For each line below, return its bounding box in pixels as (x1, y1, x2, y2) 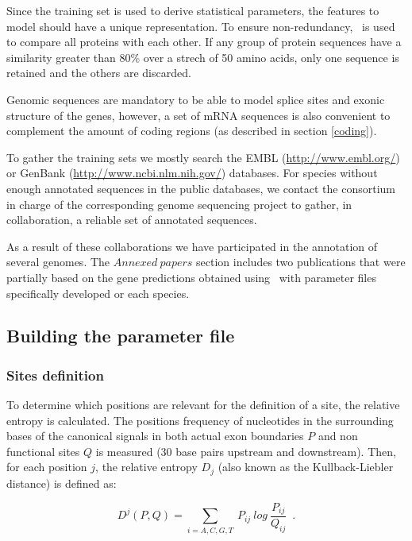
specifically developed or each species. (6, 284, 190, 301)
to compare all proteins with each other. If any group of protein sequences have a (6, 33, 402, 50)
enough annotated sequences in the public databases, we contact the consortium (6, 180, 396, 196)
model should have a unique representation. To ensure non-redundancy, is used (6, 17, 395, 34)
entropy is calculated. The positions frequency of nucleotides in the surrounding (6, 412, 394, 428)
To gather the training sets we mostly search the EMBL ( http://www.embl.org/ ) (6, 149, 400, 165)
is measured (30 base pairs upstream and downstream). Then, (95, 442, 396, 459)
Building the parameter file (6, 323, 235, 348)
